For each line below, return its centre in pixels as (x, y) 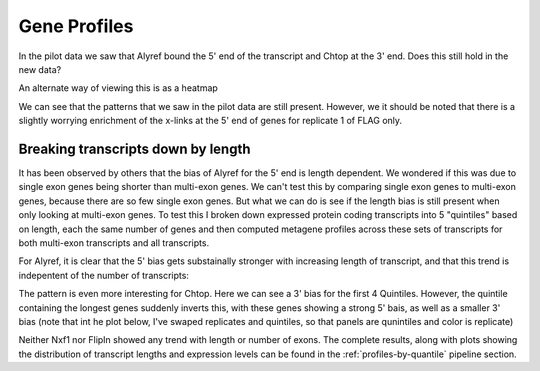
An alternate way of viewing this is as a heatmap (118, 88)
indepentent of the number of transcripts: (104, 275)
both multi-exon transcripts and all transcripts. (114, 242)
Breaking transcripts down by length (134, 148)
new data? (40, 69)
